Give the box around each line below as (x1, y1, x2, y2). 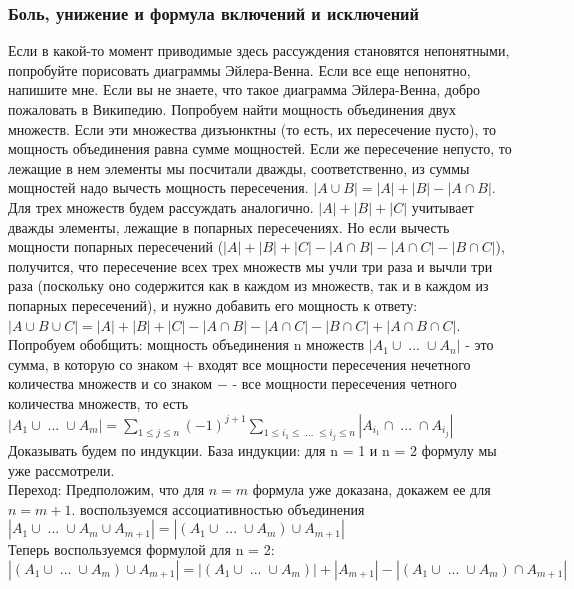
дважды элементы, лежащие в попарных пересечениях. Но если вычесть (8, 216, 450, 237)
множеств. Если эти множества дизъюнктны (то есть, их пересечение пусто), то (8, 118, 497, 139)
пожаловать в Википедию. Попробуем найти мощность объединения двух (8, 99, 456, 119)
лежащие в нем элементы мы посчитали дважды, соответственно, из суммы (8, 157, 470, 178)
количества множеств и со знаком (8, 373, 213, 394)
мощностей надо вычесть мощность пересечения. (8, 177, 309, 198)
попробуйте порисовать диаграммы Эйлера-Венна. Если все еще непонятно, (8, 59, 471, 80)
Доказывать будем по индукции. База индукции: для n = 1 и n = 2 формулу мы (8, 439, 497, 460)
